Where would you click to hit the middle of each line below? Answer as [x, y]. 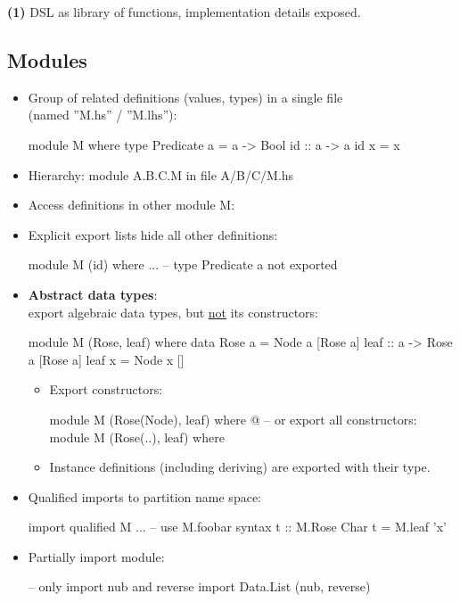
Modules [47, 59]
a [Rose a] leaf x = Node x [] [106, 359]
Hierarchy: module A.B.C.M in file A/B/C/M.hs [161, 174]
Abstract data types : [93, 294]
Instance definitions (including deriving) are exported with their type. [240, 467]
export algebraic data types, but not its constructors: [173, 312]
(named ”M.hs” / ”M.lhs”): [103, 115]
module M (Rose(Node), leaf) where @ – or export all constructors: [233, 419]
